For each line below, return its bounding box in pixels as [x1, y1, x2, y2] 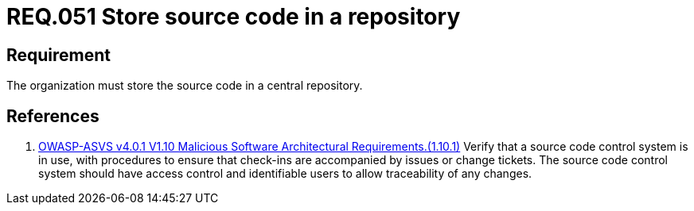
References [6, 105, 99, 126]
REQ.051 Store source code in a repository [6, 3, 461, 30]
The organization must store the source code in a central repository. [6, 79, 363, 93]
